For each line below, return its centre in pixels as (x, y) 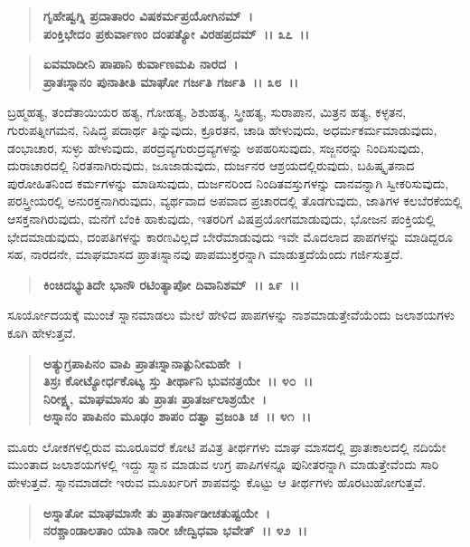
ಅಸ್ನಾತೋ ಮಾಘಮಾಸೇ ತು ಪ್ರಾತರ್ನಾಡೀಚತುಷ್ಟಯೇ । (156, 512)
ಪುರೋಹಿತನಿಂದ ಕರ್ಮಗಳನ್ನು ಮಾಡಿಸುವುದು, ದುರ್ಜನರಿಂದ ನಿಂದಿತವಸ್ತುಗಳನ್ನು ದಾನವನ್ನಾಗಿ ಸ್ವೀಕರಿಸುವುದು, (228, 182)
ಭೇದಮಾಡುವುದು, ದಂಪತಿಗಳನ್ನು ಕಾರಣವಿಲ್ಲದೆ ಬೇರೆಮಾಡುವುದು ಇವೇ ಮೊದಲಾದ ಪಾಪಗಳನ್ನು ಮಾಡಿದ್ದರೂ (230, 236)
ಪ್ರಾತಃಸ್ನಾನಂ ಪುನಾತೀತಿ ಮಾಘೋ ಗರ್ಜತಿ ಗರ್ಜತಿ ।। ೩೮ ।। (170, 81)
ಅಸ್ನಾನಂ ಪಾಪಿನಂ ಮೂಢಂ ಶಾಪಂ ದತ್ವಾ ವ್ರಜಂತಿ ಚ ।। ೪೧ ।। (177, 416)
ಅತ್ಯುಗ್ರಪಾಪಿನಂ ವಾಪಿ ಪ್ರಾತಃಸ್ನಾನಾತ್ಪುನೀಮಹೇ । (142, 363)
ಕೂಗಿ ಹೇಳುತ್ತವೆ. (42, 332)
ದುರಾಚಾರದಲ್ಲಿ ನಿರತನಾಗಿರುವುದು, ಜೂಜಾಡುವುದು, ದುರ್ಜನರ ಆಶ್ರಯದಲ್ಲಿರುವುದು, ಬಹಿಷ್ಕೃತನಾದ (211, 165)
